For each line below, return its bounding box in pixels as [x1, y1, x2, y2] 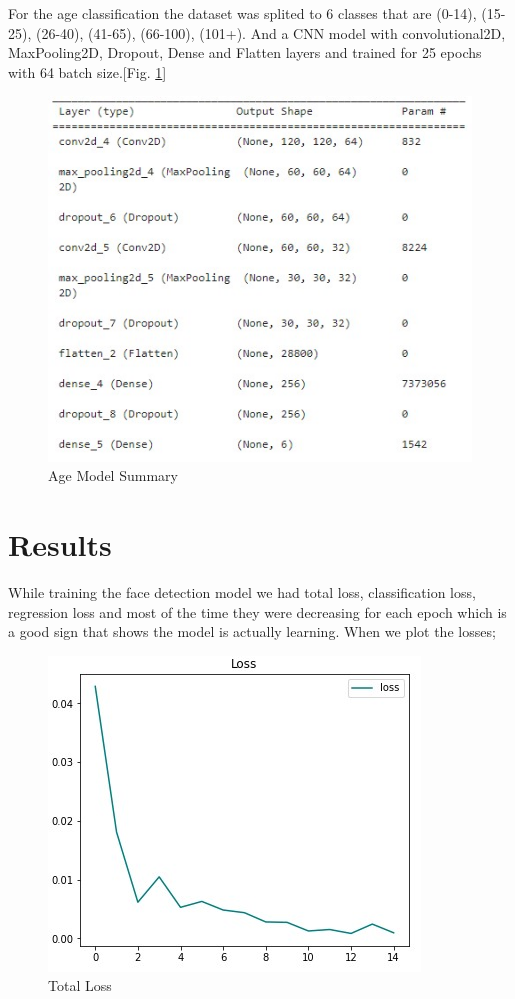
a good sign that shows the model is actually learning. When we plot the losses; [8, 621, 496, 642]
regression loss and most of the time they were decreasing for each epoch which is [8, 601, 507, 622]
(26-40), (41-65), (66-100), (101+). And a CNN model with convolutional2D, [35, 22, 506, 43]
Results [8, 524, 112, 565]
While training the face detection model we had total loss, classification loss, [8, 582, 476, 603]
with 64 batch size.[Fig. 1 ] [8, 61, 167, 82]
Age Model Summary [48, 465, 178, 486]
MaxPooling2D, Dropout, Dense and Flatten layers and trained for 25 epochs [8, 42, 482, 63]
